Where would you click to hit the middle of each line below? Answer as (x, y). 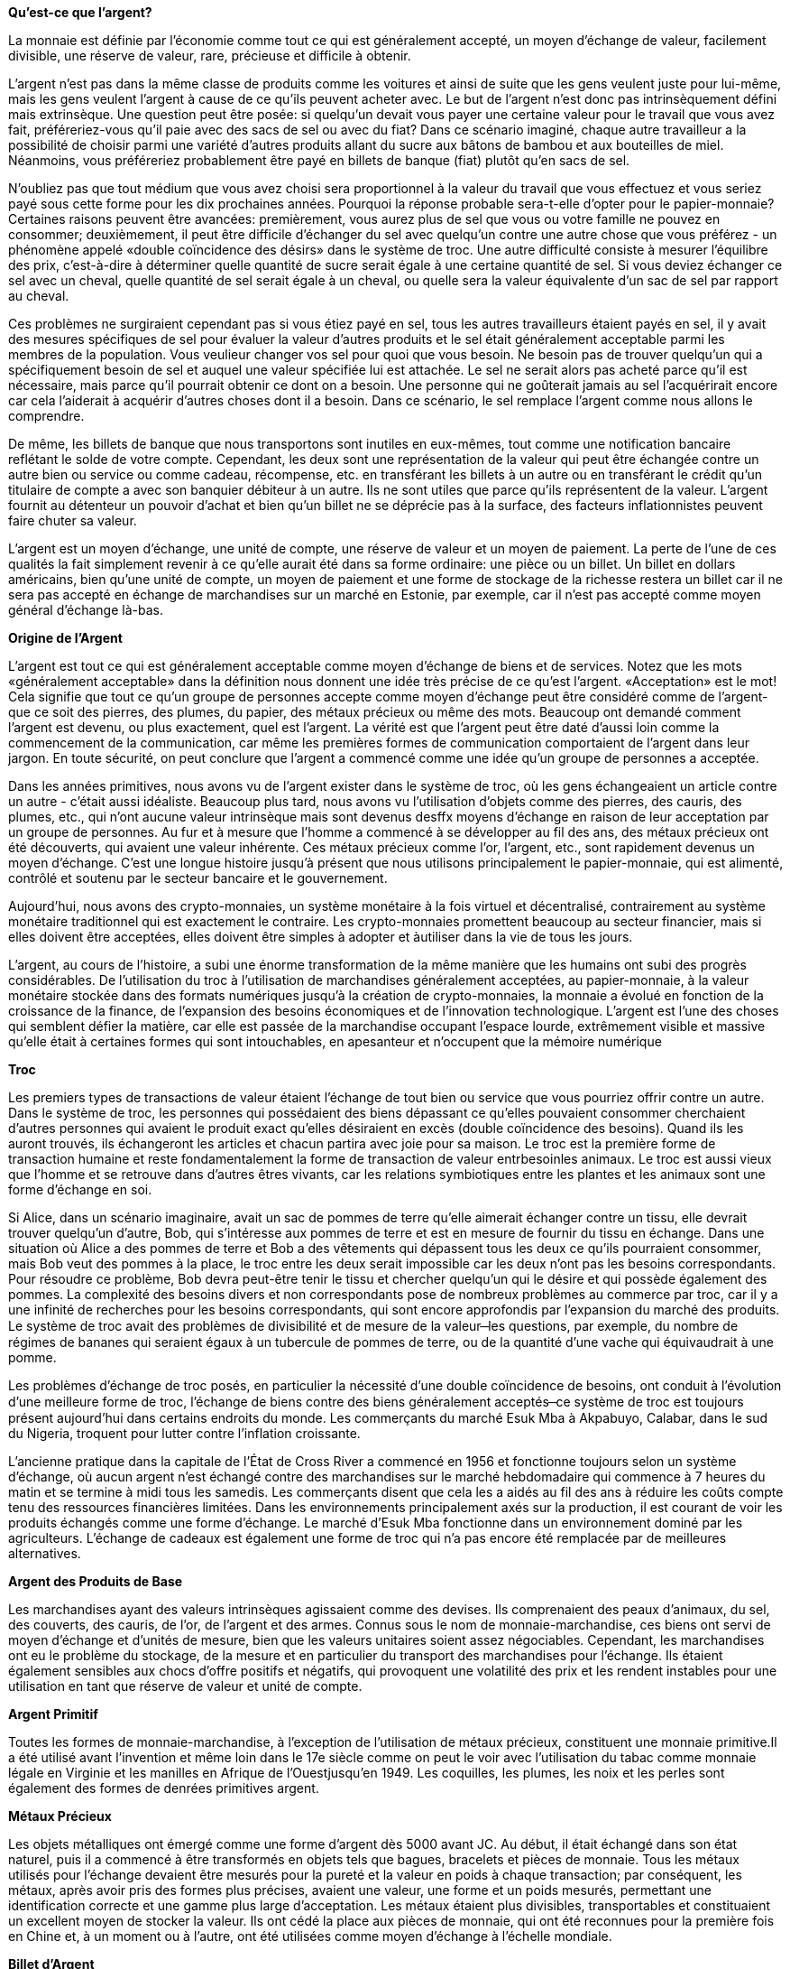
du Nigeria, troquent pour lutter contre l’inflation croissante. (184, 1433)
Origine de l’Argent (65, 638)
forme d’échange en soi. (80, 1189)
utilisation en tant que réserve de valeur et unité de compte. (185, 1686)
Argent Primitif (53, 1714)
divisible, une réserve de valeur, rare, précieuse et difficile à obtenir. (210, 56)
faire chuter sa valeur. (73, 520)
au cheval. (39, 296)
